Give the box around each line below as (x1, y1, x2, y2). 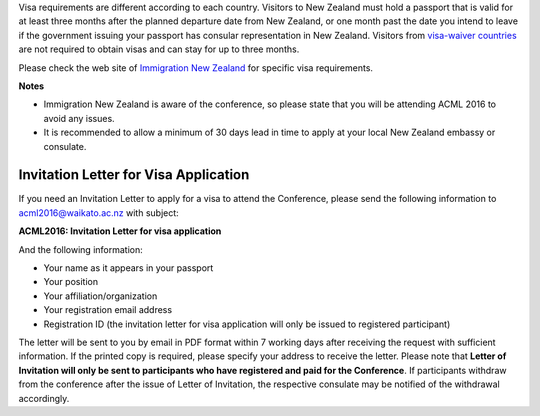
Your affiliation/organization (43, 290, 158, 302)
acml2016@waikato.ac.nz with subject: (18, 206, 179, 219)
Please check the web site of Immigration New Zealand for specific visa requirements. (18, 61, 374, 74)
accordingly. (18, 392, 70, 404)
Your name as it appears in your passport (43, 261, 214, 274)
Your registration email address (43, 304, 173, 316)
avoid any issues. (43, 112, 115, 124)
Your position (43, 276, 99, 288)
